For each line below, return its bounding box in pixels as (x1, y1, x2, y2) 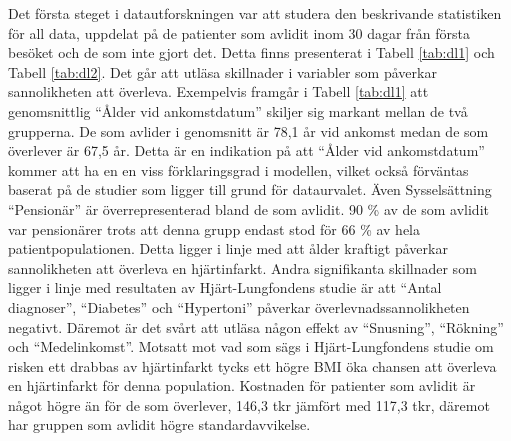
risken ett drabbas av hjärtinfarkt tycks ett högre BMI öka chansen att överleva (8, 355, 497, 376)
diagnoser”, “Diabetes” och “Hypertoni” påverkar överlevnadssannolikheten (8, 296, 470, 317)
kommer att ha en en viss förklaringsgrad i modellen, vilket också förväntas (8, 159, 469, 180)
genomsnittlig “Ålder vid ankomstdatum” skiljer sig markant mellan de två (8, 100, 468, 121)
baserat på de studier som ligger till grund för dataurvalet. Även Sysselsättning (8, 179, 492, 200)
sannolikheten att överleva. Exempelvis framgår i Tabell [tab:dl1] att (8, 81, 429, 102)
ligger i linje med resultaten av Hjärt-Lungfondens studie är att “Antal (8, 277, 442, 298)
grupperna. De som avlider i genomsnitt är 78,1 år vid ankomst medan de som (8, 120, 489, 141)
